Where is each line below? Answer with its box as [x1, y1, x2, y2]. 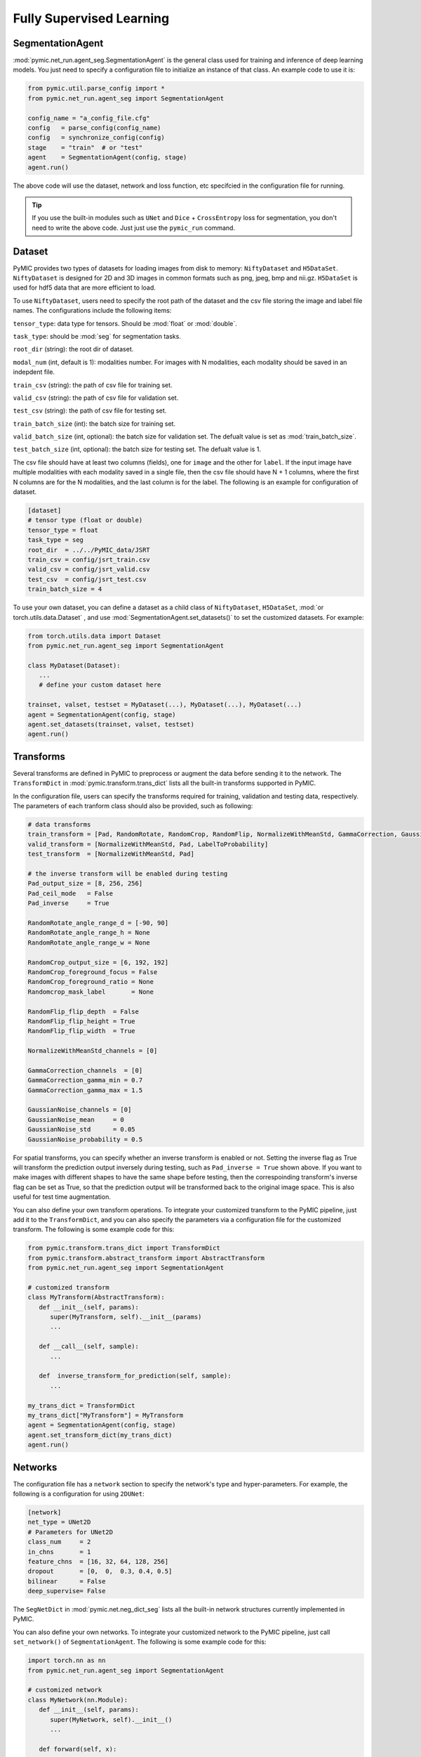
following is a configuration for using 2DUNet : [13, 1489, 145, 1498]
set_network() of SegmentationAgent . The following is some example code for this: [13, 1638, 267, 1646]
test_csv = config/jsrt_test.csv [27, 575, 147, 583]
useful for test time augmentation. [13, 1193, 112, 1201]
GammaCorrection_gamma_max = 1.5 [27, 1086, 143, 1094]
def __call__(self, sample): [39, 1342, 140, 1351]
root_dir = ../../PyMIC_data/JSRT [27, 545, 150, 554]
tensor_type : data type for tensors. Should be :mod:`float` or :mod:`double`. [13, 319, 238, 328]
